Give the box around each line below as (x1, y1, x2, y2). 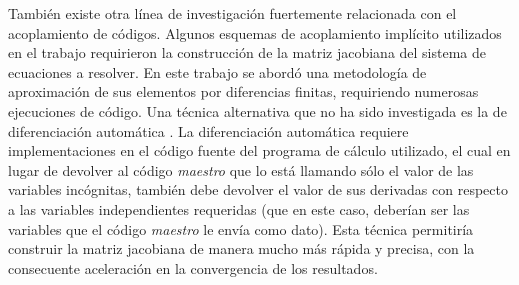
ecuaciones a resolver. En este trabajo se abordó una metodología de (8, 61, 427, 82)
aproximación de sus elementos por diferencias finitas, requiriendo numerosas (8, 81, 479, 102)
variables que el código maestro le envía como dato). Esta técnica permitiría (8, 218, 474, 239)
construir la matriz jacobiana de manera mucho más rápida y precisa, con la (8, 238, 475, 259)
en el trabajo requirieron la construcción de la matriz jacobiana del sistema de (8, 42, 487, 63)
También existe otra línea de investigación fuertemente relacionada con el (8, 3, 457, 23)
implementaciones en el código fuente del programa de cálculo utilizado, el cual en (8, 140, 511, 161)
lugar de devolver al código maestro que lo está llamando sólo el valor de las (8, 159, 474, 180)
